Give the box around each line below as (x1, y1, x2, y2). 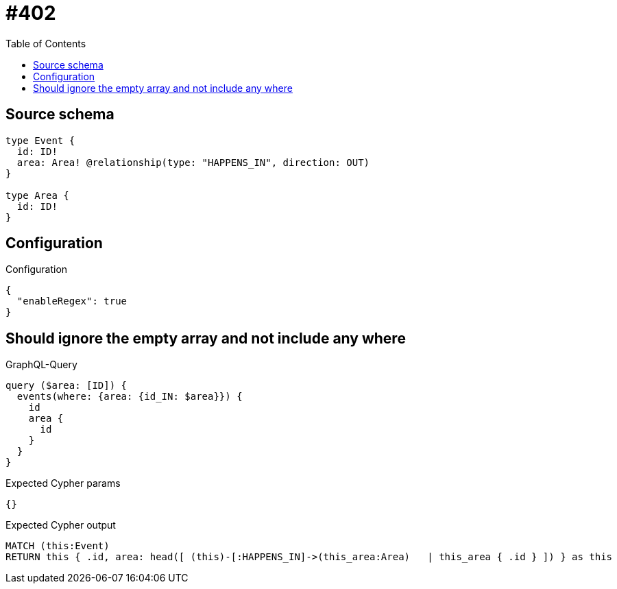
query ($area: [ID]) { (5, 380, 128, 392)
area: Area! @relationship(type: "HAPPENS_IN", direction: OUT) (16, 156, 370, 168)
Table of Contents (5, 37, 86, 49)
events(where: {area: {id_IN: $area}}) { (16, 391, 243, 402)
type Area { (5, 189, 69, 201)
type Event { (5, 134, 75, 146)
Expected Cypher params (5, 477, 121, 490)
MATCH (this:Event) (5, 540, 110, 552)
